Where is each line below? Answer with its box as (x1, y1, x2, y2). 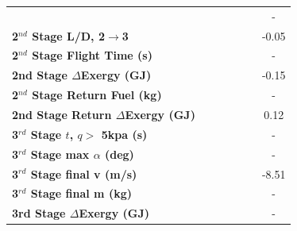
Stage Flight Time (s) (32, 47, 152, 64)
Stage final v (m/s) (30, 165, 137, 182)
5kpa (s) (101, 125, 148, 142)
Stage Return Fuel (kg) (32, 87, 162, 103)
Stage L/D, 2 (32, 27, 105, 44)
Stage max (30, 145, 90, 162)
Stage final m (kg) (30, 185, 132, 202)
